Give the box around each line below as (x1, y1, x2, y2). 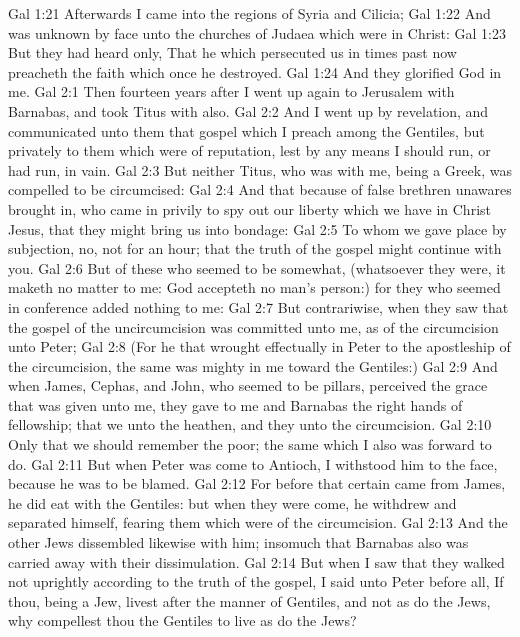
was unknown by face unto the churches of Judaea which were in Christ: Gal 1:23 (8, 22, 507, 43)
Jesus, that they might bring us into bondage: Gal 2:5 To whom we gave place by (8, 218, 507, 239)
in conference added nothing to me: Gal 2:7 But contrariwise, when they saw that (8, 296, 509, 317)
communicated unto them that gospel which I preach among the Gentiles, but (8, 120, 485, 141)
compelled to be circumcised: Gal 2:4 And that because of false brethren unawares (8, 179, 512, 200)
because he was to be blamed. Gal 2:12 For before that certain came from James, (8, 473, 506, 494)
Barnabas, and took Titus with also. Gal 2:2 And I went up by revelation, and (8, 100, 489, 121)
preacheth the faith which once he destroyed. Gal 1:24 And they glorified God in (8, 61, 502, 82)
